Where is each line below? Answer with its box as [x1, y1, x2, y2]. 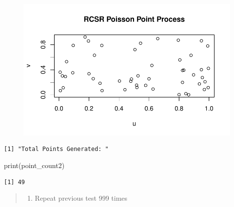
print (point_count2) [4, 160, 65, 170]
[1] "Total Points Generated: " [4, 146, 109, 153]
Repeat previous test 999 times [35, 193, 128, 203]
